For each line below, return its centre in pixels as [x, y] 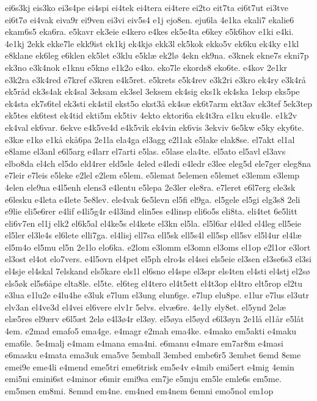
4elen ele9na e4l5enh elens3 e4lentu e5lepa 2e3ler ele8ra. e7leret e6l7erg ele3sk [150, 187]
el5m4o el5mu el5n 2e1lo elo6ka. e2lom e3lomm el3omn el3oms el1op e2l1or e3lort [158, 247]
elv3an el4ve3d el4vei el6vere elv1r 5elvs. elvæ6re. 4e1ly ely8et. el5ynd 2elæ [145, 307]
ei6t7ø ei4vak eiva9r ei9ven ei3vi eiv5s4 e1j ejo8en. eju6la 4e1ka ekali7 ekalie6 [150, 19]
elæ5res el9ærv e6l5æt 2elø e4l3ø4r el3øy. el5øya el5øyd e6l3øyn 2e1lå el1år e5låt [155, 319]
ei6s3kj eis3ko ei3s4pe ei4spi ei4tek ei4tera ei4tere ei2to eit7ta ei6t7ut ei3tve [147, 7]
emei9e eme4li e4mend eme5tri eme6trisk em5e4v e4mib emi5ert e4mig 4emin [150, 366]
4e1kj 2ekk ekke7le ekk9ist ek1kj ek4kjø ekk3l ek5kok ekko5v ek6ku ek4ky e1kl [152, 43]
